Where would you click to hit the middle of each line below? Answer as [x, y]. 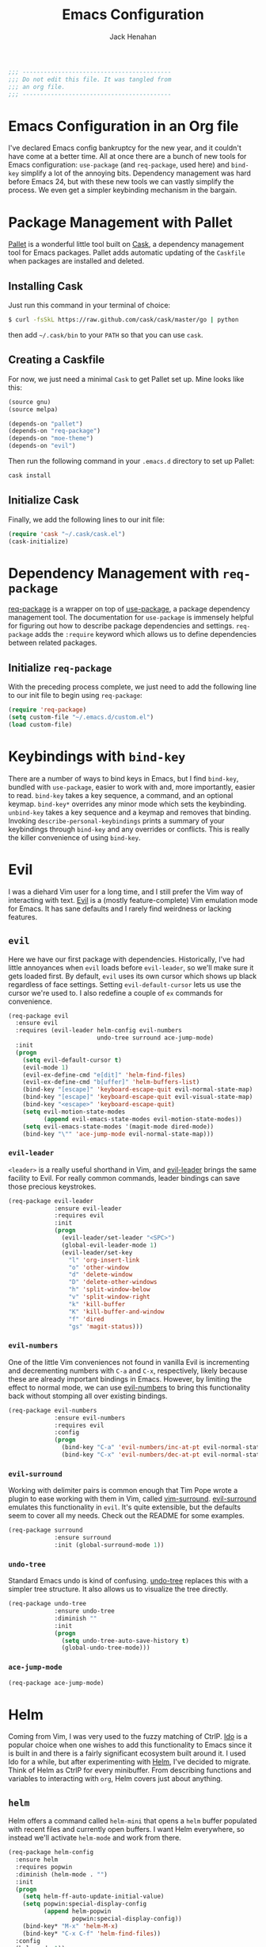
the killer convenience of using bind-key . [74, 837]
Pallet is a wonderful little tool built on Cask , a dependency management [126, 245]
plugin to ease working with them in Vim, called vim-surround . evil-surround [133, 1499]
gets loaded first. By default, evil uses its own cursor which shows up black [133, 976]
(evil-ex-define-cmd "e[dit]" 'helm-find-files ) [104, 1075]
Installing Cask [46, 286]
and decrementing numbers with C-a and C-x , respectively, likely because [128, 1371]
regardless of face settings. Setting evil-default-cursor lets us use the [125, 984]
